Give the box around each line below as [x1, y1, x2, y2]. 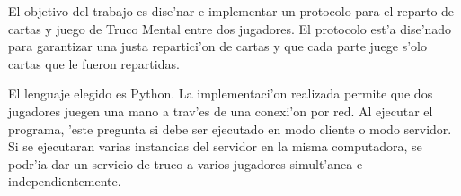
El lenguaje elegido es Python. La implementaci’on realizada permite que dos [8, 84, 433, 103]
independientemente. [8, 172, 121, 191]
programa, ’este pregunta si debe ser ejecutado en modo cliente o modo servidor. [8, 119, 452, 138]
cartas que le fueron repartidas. [8, 54, 180, 72]
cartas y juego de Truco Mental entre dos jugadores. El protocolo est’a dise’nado [8, 19, 452, 38]
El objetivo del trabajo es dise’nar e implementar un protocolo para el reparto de [8, 2, 455, 20]
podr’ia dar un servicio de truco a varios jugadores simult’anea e [8, 154, 363, 173]
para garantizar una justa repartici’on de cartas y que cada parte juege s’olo [8, 37, 428, 55]
